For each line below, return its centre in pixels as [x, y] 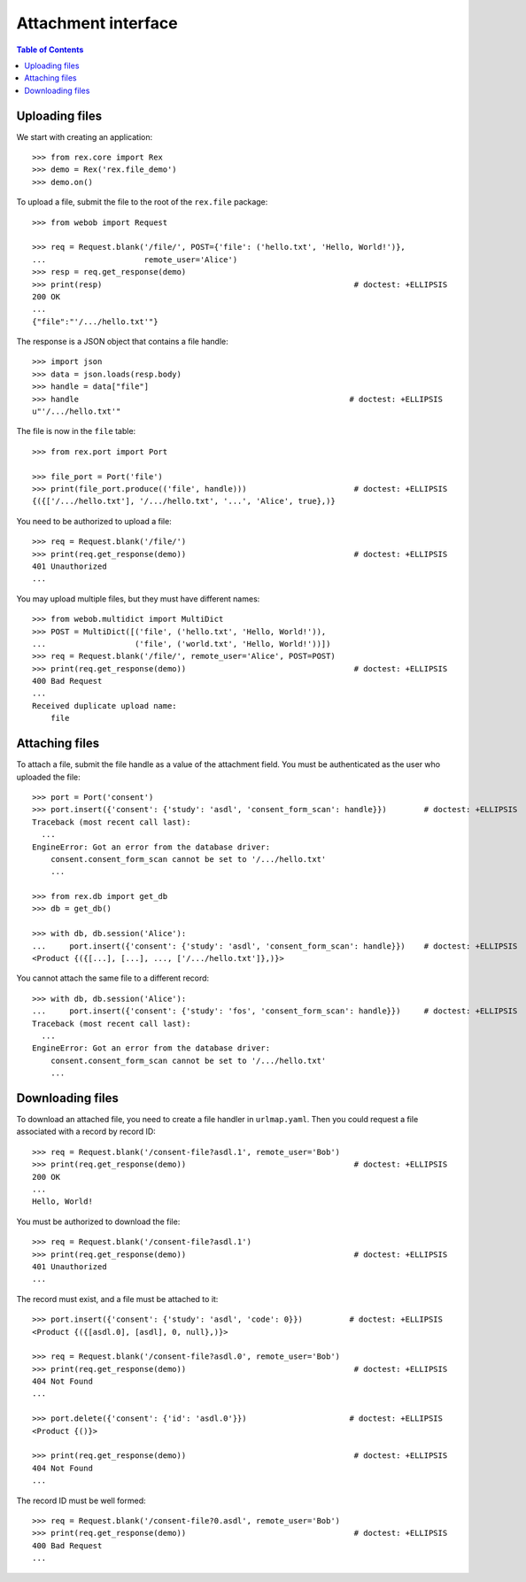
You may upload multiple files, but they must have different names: [138, 599]
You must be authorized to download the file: [98, 1221]
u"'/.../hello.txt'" [77, 411]
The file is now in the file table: [76, 431]
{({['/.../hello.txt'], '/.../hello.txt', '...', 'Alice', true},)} [184, 501]
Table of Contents [50, 50]
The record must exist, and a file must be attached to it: [117, 1299]
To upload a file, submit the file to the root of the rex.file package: [142, 202]
